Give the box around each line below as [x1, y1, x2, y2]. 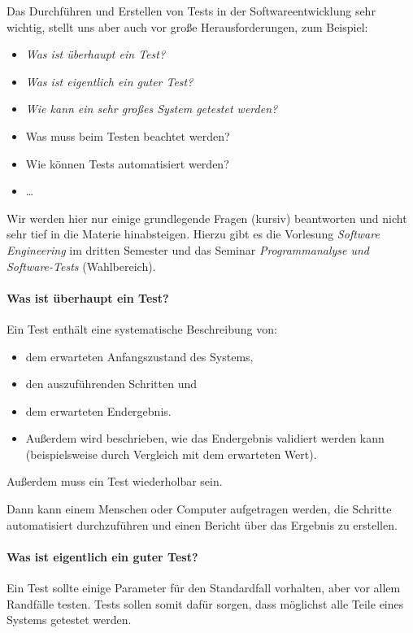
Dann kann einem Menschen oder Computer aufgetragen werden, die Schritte [7, 500, 392, 517]
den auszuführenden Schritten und [25, 375, 198, 392]
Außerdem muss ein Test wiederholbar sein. [7, 473, 223, 490]
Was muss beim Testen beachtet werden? [25, 127, 230, 144]
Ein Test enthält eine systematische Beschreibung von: [7, 320, 277, 337]
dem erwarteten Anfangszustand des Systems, [25, 347, 254, 365]
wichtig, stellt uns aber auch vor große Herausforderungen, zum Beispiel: [7, 18, 368, 35]
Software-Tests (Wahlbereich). [7, 257, 156, 274]
